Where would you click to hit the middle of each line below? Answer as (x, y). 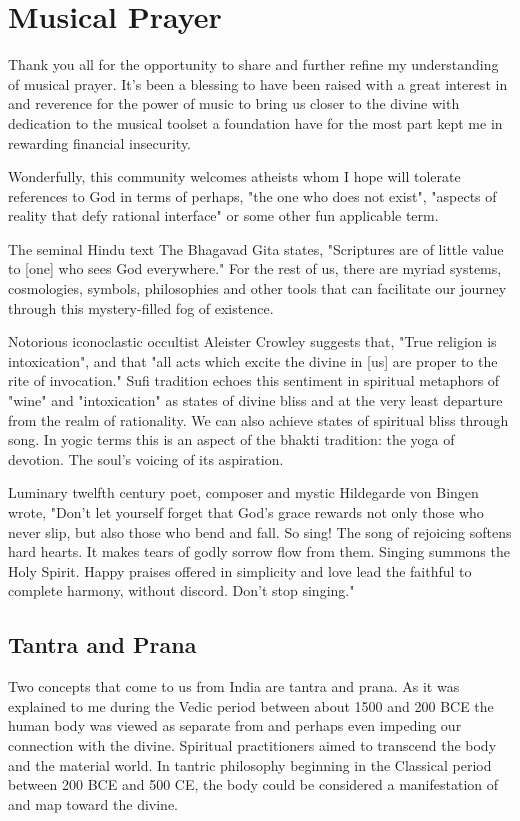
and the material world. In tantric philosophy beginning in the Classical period (250, 764)
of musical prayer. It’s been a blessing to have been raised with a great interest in (258, 83)
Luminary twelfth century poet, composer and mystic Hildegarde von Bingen (243, 492)
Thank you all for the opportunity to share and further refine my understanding (253, 64)
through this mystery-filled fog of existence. (141, 307)
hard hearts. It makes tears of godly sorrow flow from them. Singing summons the (259, 551)
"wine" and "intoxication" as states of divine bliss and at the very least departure (255, 400)
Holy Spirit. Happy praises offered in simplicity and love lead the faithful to (240, 570)
